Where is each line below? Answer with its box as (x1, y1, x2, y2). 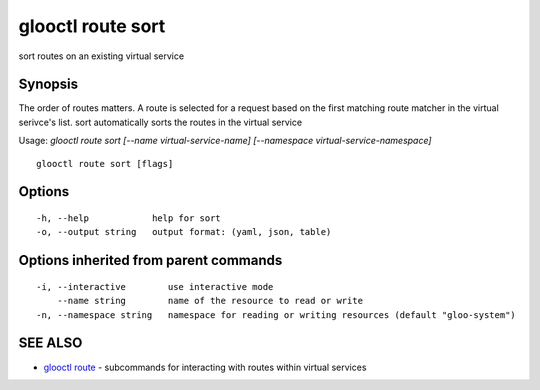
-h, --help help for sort (36, 213, 222, 224)
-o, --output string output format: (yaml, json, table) (36, 226, 332, 238)
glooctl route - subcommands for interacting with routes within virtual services (43, 361, 367, 373)
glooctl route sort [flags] (36, 158, 174, 169)
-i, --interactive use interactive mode (36, 281, 274, 292)
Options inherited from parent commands (18, 252, 283, 269)
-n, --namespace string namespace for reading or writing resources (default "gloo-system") (36, 309, 517, 320)
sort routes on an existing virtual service (18, 50, 185, 62)
